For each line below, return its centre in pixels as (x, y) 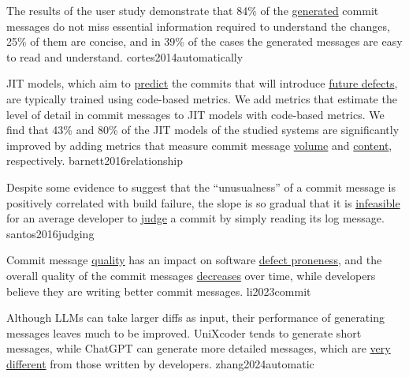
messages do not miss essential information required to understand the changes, (198, 26)
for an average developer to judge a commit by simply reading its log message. (195, 218)
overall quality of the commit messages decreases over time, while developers (191, 275)
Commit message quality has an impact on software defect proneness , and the (194, 260)
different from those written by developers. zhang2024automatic (160, 363)
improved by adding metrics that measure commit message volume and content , (199, 145)
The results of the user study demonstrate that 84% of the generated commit (193, 10)
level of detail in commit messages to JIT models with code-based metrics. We (195, 114)
